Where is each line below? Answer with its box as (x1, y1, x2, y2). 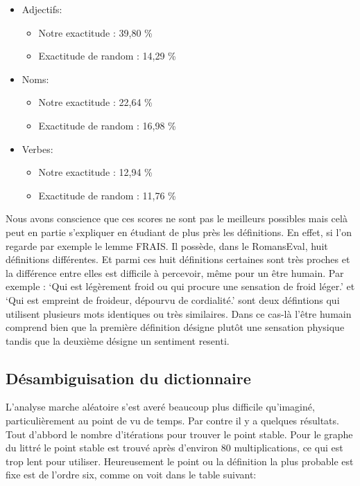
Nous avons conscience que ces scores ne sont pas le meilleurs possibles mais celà (6, 211, 348, 226)
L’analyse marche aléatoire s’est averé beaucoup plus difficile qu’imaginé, (6, 399, 315, 414)
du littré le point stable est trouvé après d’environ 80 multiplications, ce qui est (6, 440, 343, 455)
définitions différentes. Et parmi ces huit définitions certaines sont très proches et (6, 252, 350, 267)
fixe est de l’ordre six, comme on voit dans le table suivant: (6, 467, 257, 482)
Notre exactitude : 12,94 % (38, 165, 153, 179)
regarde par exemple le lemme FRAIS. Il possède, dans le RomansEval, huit (6, 238, 328, 253)
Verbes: (22, 141, 53, 156)
